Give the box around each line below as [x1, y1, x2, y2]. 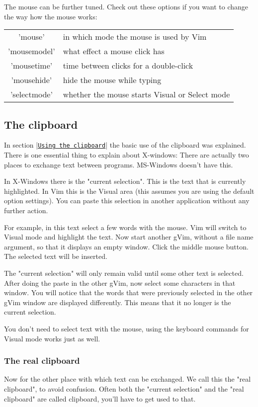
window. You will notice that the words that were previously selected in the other [4, 287, 253, 298]
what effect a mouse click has [63, 45, 165, 57]
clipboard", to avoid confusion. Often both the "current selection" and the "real [4, 383, 244, 394]
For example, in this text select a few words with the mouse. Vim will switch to [4, 222, 247, 232]
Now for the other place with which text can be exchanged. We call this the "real [4, 374, 251, 384]
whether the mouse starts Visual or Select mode [63, 88, 230, 100]
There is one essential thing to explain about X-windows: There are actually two [4, 150, 249, 160]
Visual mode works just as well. [4, 333, 100, 343]
